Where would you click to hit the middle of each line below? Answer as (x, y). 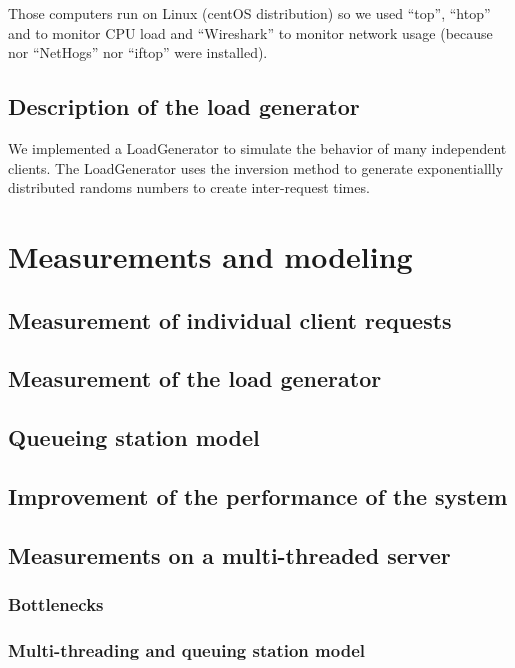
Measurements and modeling (210, 255)
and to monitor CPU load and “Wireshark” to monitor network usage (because (250, 32)
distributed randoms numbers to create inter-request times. (189, 187)
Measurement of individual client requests (230, 319)
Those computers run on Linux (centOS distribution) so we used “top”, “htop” (249, 13)
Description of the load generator (184, 106)
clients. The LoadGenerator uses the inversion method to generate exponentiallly (256, 167)
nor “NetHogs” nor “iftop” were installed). (138, 52)
